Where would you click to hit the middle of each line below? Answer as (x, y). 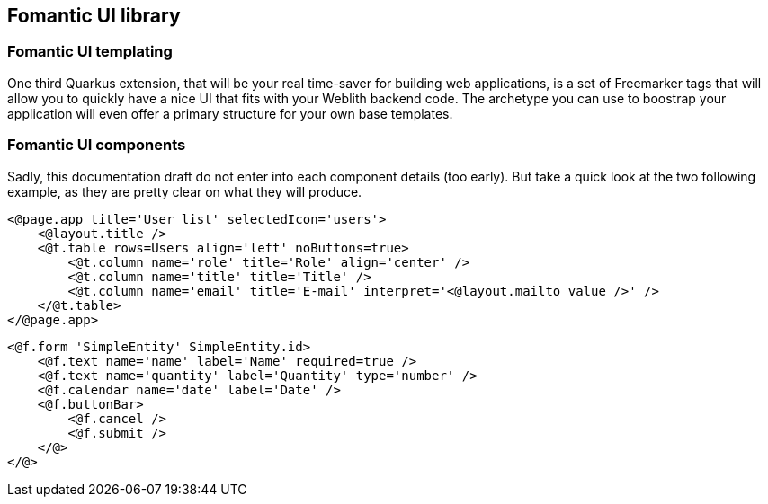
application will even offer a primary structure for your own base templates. (230, 113)
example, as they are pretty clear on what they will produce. (185, 191)
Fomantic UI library (94, 16)
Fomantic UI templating (90, 52)
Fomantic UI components (97, 145)
